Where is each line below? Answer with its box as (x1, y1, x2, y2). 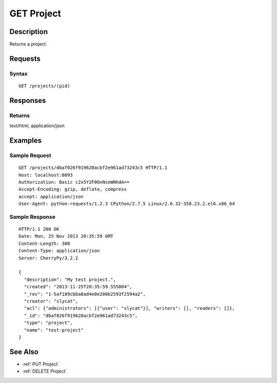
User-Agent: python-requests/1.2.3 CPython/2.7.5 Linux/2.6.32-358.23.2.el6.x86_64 (18, 201, 235, 207)
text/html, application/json (9, 123, 65, 129)
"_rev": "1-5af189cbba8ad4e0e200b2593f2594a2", (24, 291, 146, 297)
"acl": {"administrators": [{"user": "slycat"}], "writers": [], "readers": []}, (24, 305, 235, 311)
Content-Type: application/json (18, 248, 100, 254)
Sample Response (9, 213, 56, 220)
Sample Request (9, 152, 51, 159)
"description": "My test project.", (24, 276, 116, 283)
